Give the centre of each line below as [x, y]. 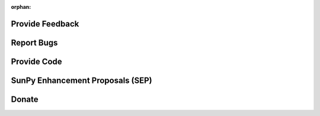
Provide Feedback [45, 24]
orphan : [21, 7]
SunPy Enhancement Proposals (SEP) [81, 80]
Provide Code [36, 61]
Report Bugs [34, 42]
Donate [25, 99]
